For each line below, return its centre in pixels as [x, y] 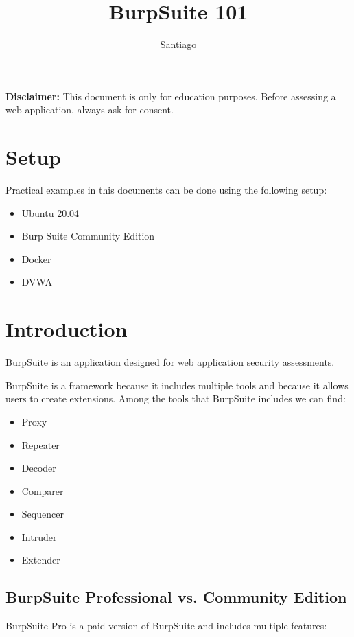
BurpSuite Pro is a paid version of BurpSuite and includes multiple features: [166, 626]
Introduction [67, 329]
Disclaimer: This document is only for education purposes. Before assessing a [171, 96]
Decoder [39, 468]
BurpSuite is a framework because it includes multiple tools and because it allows [177, 385]
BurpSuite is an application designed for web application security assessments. [170, 362]
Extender [41, 560]
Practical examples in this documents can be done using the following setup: [166, 190]
